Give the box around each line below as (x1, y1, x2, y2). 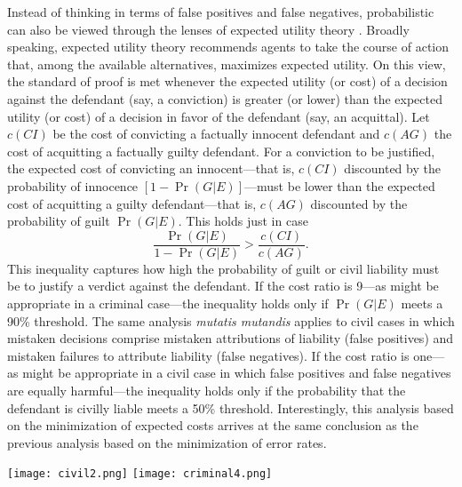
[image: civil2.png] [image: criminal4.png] (7, 467, 273, 481)
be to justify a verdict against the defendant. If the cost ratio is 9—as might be (7, 276, 439, 295)
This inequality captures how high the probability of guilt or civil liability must (7, 259, 440, 277)
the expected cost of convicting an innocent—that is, (7, 159, 295, 178)
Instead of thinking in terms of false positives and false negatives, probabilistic (7, 3, 434, 20)
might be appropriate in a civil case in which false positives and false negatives (22, 363, 451, 382)
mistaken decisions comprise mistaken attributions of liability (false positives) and (7, 329, 454, 347)
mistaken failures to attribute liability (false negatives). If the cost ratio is (7, 346, 410, 364)
